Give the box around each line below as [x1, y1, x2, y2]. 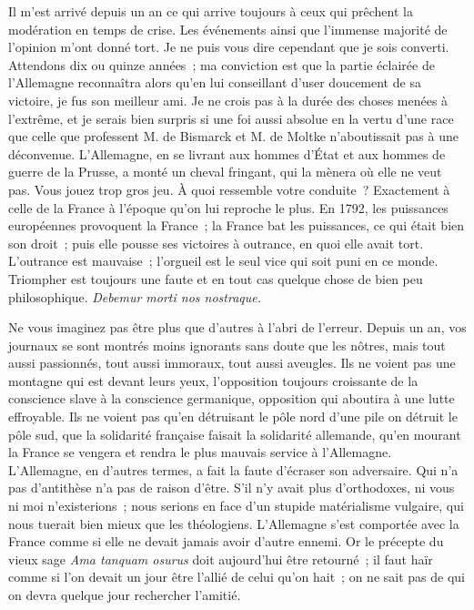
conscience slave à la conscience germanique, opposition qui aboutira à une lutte [8, 389, 455, 408]
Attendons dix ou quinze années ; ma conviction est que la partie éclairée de [8, 55, 435, 74]
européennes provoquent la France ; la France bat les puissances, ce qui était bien [8, 216, 465, 235]
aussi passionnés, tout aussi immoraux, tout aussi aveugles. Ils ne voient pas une [8, 353, 456, 372]
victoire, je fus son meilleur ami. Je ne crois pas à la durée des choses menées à [8, 90, 449, 109]
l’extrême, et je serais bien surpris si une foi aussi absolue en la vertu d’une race [8, 108, 454, 127]
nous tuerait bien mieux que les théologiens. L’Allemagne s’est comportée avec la [8, 513, 459, 533]
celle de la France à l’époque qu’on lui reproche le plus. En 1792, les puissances [8, 198, 449, 217]
